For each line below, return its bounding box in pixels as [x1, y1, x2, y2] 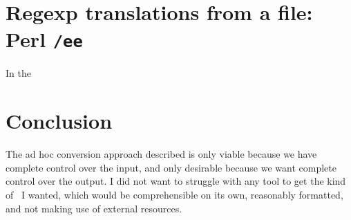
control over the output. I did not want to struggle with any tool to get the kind [6, 174, 346, 188]
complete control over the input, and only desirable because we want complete [6, 160, 336, 174]
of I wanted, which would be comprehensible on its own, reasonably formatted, [6, 187, 343, 201]
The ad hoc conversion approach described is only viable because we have [6, 147, 317, 161]
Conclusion [6, 107, 113, 135]
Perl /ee [6, 25, 83, 53]
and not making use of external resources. [6, 201, 182, 215]
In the [6, 66, 31, 80]
